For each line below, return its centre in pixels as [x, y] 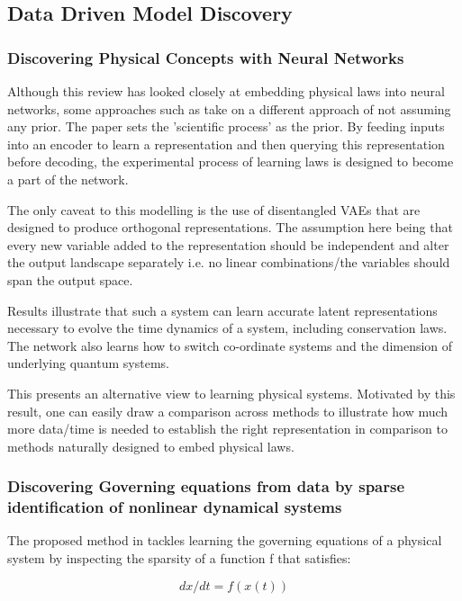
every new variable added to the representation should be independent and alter [228, 244]
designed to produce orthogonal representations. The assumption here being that [230, 227]
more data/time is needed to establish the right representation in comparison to [228, 429]
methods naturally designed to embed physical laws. [151, 446]
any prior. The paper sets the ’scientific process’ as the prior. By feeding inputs [226, 126]
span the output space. [70, 279]
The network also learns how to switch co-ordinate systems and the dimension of [230, 345]
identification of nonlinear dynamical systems [175, 507]
